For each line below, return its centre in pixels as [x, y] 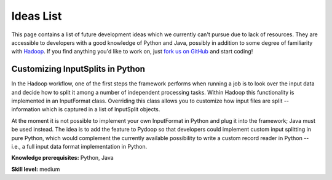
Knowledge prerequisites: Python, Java [62, 158]
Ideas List [37, 16]
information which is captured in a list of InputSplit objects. [86, 109]
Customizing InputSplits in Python [78, 69]
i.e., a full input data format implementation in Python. [79, 146]
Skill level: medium [36, 169]
